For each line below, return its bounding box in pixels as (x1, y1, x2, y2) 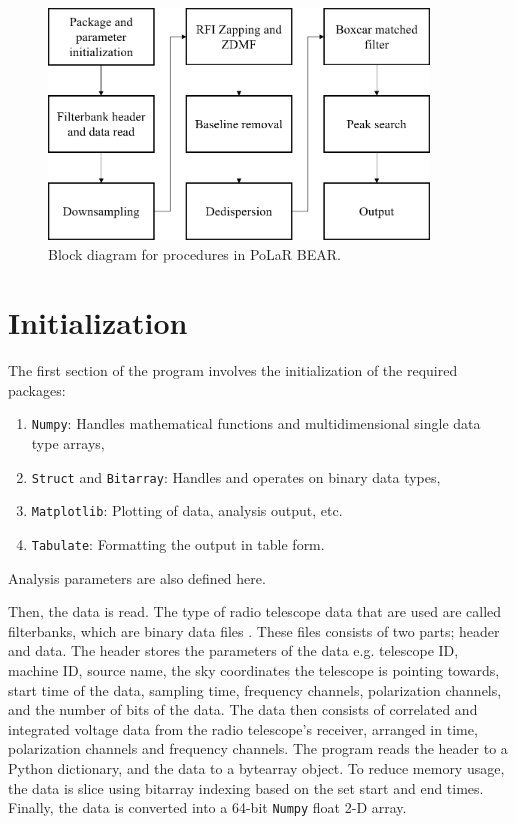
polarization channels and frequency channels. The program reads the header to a (8, 738, 508, 759)
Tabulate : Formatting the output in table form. (31, 534, 325, 555)
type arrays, (31, 433, 105, 454)
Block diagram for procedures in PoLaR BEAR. (48, 243, 341, 264)
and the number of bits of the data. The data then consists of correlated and (8, 699, 478, 720)
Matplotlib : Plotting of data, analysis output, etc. (31, 500, 343, 521)
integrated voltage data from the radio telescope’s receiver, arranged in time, (8, 718, 478, 739)
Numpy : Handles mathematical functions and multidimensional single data (31, 413, 481, 434)
